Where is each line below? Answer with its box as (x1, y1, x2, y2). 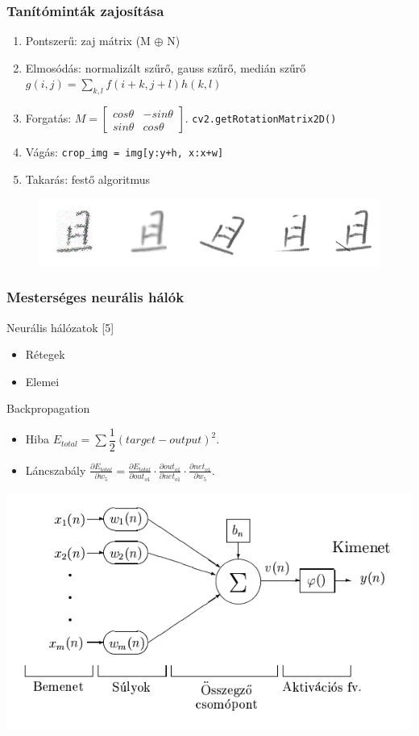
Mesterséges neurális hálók (6, 287, 185, 307)
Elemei (25, 372, 60, 389)
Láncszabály (25, 461, 86, 478)
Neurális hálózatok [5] (6, 318, 114, 335)
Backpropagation (6, 400, 90, 417)
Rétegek (25, 346, 65, 363)
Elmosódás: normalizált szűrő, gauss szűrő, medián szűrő (25, 59, 306, 76)
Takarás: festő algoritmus (25, 170, 151, 187)
